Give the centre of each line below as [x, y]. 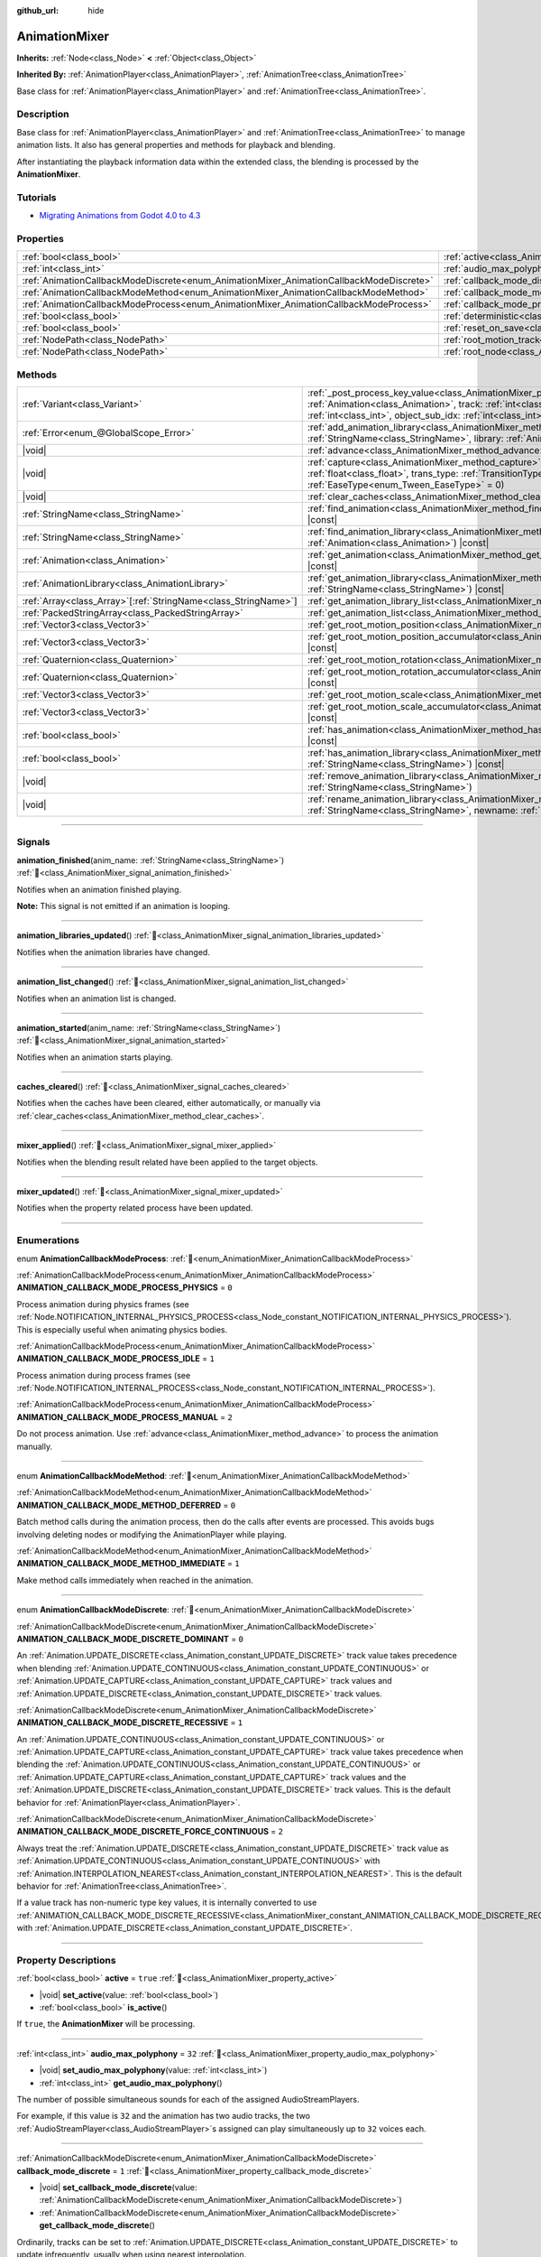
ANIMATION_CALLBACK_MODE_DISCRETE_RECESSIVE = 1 [130, 1723]
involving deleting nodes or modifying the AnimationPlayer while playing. [152, 1534]
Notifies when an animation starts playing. [95, 1057]
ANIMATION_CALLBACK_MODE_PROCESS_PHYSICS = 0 [125, 1287]
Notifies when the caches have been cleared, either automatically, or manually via [169, 1103]
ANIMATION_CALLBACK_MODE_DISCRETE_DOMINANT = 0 [130, 1639]
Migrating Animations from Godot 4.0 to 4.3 [120, 216]
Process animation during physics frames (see [103, 1304]
